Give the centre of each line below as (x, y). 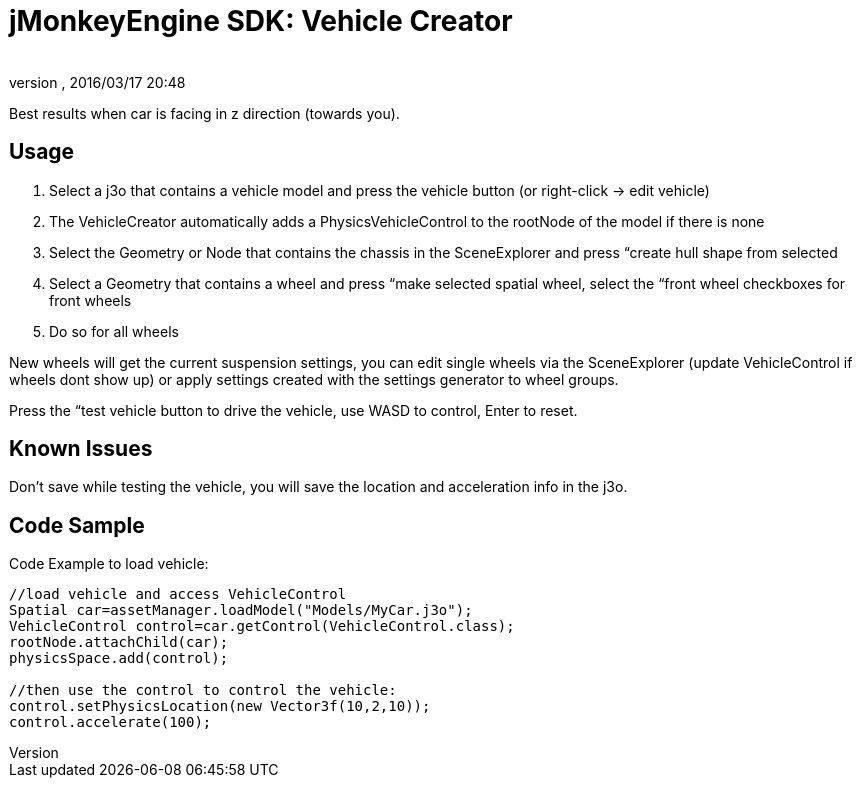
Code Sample (77, 525)
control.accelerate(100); (110, 722)
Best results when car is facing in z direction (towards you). (204, 113)
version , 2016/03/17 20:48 (97, 82)
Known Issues (81, 449)
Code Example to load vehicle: (109, 564)
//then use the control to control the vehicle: (203, 690)
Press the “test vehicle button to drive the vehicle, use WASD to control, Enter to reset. (293, 410)
